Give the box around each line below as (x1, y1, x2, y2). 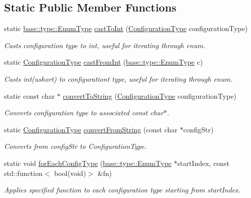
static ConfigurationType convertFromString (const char (4, 124, 178, 134)
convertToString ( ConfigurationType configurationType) (63, 90, 236, 101)
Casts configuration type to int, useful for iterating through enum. (4, 40, 205, 50)
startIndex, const (177, 157, 229, 168)
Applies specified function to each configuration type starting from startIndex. (4, 184, 240, 195)
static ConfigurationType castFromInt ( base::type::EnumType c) (4, 57, 203, 67)
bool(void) (54, 167, 86, 178)
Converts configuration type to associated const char (4, 107, 164, 118)
